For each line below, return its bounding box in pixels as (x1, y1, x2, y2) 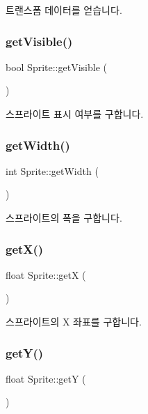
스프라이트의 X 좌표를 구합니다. (6, 314, 142, 328)
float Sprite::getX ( (6, 267, 86, 282)
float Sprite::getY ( (6, 371, 86, 385)
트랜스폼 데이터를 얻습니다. (6, 3, 122, 17)
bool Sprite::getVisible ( (6, 59, 107, 74)
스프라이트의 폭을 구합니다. (6, 210, 122, 224)
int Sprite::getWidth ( (6, 163, 99, 178)
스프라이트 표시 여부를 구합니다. (6, 107, 144, 121)
